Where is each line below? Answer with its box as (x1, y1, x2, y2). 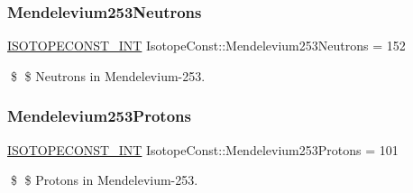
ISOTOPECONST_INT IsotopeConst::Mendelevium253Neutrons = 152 (7, 36, 406, 55)
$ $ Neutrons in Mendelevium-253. (10, 66, 206, 85)
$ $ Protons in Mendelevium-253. (10, 170, 198, 189)
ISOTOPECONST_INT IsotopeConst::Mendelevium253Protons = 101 (7, 140, 399, 159)
